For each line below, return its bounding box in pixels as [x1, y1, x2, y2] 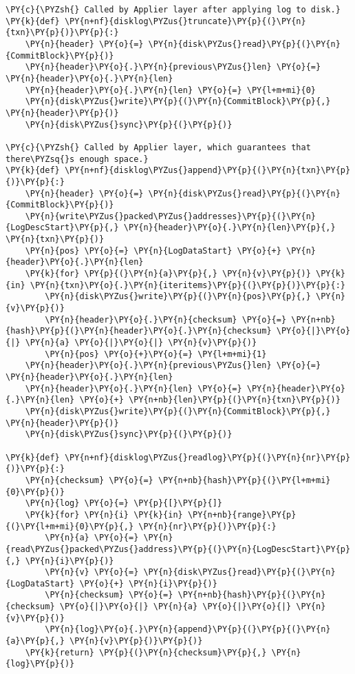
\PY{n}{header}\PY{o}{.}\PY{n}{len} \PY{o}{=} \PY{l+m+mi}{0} [25, 85, 316, 95]
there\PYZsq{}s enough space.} [6, 154, 149, 164]
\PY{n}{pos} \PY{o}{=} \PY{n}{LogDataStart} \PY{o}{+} [25, 245, 281, 256]
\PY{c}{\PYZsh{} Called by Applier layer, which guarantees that [6, 142, 311, 152]
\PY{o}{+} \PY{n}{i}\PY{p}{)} [79, 578, 217, 589]
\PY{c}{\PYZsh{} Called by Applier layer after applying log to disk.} [6, 5, 341, 14]
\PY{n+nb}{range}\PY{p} [187, 509, 297, 520]
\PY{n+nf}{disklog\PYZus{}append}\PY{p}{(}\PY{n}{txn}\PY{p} [64, 165, 351, 176]
